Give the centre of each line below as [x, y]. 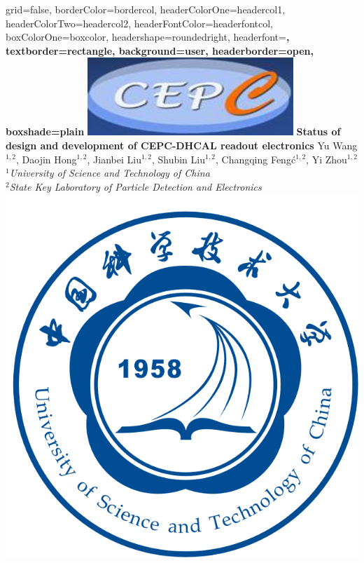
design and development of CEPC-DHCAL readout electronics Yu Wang [182, 145]
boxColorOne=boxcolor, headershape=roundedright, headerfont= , [148, 37]
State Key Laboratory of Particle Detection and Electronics [135, 186]
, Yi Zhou [327, 159]
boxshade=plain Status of [173, 131]
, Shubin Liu [178, 159]
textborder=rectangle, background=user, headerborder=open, [160, 50]
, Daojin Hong [46, 159]
